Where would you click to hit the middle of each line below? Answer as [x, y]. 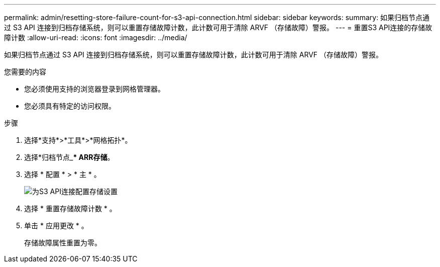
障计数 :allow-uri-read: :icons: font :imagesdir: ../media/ [96, 37]
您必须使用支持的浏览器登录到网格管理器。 [94, 89]
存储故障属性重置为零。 [63, 243]
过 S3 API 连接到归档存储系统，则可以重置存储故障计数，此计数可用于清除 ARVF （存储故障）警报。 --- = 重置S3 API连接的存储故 [218, 27]
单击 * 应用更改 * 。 [56, 226]
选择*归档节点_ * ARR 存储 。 [69, 157]
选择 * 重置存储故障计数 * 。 [70, 208]
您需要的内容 [25, 72]
